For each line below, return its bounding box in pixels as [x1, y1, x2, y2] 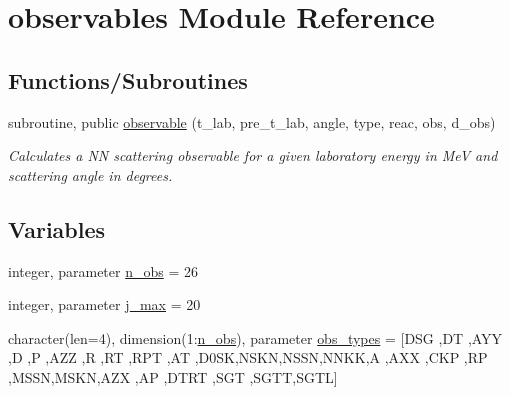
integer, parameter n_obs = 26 [8, 260, 198, 281]
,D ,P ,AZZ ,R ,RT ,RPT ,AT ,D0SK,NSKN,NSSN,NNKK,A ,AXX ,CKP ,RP [8, 347, 488, 368]
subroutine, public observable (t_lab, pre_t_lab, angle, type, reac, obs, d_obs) [8, 111, 496, 132]
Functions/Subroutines [8, 64, 248, 95]
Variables [8, 213, 106, 244]
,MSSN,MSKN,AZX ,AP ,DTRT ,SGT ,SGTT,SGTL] [8, 366, 338, 387]
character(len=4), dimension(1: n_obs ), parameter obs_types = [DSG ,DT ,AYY [8, 327, 503, 348]
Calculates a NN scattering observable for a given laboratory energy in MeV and [8, 145, 498, 166]
